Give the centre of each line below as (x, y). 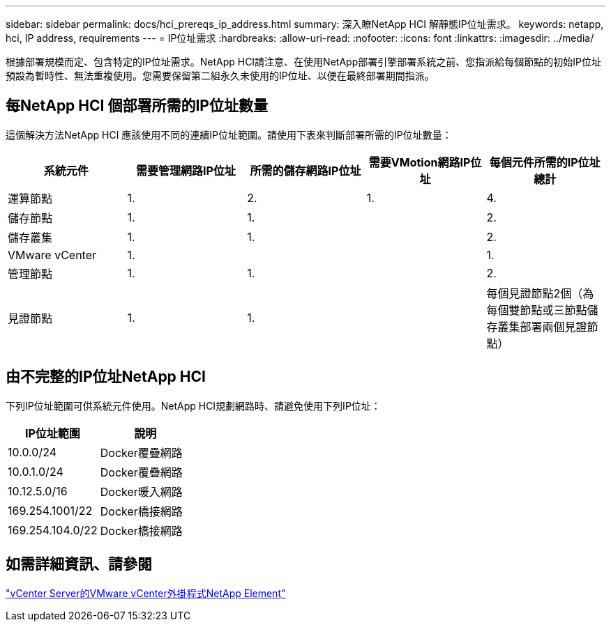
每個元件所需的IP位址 (545, 162)
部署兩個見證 (553, 326)
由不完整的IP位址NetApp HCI (106, 377)
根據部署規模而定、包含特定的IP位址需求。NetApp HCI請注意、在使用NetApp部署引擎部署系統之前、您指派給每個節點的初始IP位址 (303, 62)
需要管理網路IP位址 (186, 170)
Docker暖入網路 (141, 491)
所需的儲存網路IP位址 (305, 170)
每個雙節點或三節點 (537, 310)
